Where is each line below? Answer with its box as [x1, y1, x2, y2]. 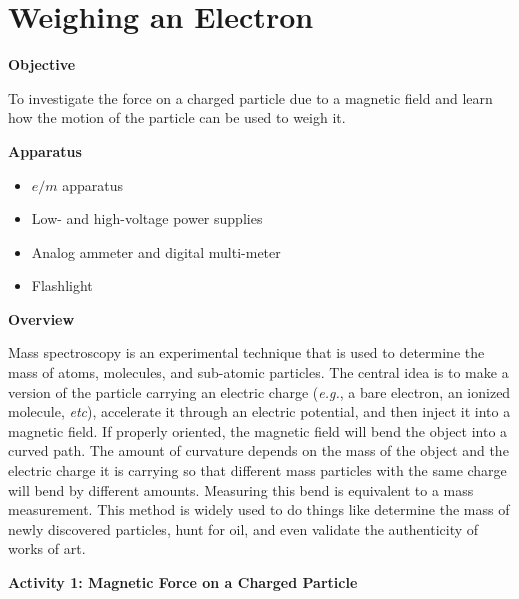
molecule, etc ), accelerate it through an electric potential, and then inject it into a [8, 401, 511, 422]
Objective [8, 54, 76, 75]
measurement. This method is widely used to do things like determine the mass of [8, 499, 510, 520]
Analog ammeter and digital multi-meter [31, 241, 281, 262]
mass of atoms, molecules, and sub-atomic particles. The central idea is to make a [8, 362, 509, 383]
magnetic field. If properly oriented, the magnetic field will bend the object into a [8, 420, 508, 441]
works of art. [8, 538, 86, 559]
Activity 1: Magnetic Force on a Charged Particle [8, 572, 358, 592]
